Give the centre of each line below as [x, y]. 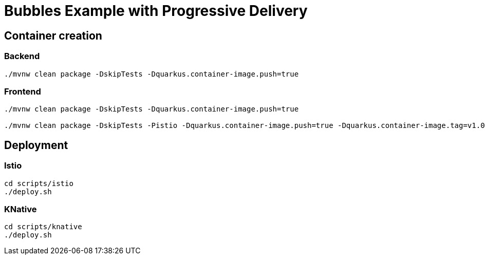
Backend [22, 56]
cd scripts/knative [43, 227]
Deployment [36, 145]
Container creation [53, 35]
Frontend [23, 91]
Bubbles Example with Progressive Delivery [156, 11]
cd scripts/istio [39, 183]
